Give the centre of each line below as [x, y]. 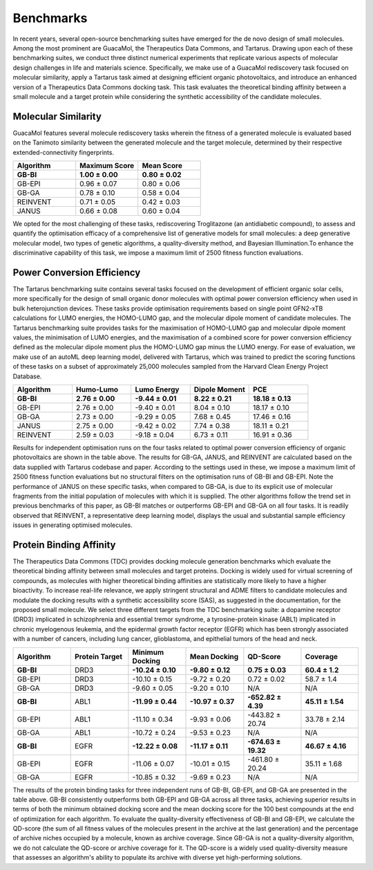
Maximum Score [107, 165]
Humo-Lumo [97, 389]
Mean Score [162, 165]
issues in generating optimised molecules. [73, 525]
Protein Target [99, 656]
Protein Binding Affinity [64, 545]
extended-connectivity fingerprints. [63, 152]
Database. [27, 376]
